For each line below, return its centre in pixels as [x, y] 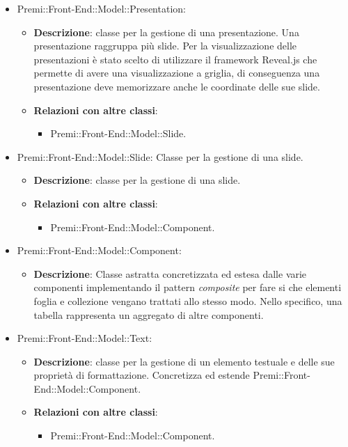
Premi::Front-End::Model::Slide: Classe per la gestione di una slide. [160, 156]
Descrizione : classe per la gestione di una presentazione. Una [166, 32]
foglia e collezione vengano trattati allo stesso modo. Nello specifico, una [188, 300]
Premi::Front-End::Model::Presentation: [101, 8]
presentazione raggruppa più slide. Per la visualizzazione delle [165, 46]
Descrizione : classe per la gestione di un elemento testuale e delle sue [184, 361]
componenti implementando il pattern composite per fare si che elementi [188, 287]
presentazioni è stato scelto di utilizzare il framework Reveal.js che [175, 59]
